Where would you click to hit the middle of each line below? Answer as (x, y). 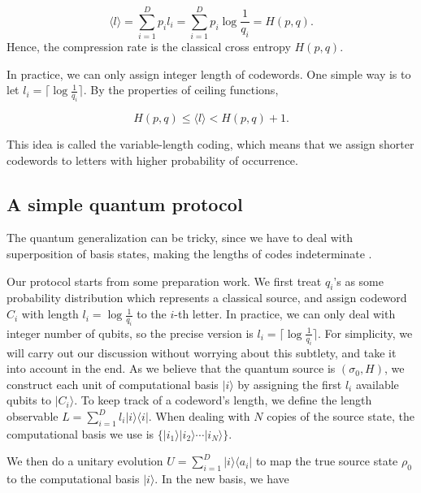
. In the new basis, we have (222, 479)
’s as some (358, 281)
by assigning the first (290, 384)
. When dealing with (199, 416)
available (377, 384)
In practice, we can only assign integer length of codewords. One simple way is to (209, 74)
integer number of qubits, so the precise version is (130, 333)
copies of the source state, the (341, 416)
